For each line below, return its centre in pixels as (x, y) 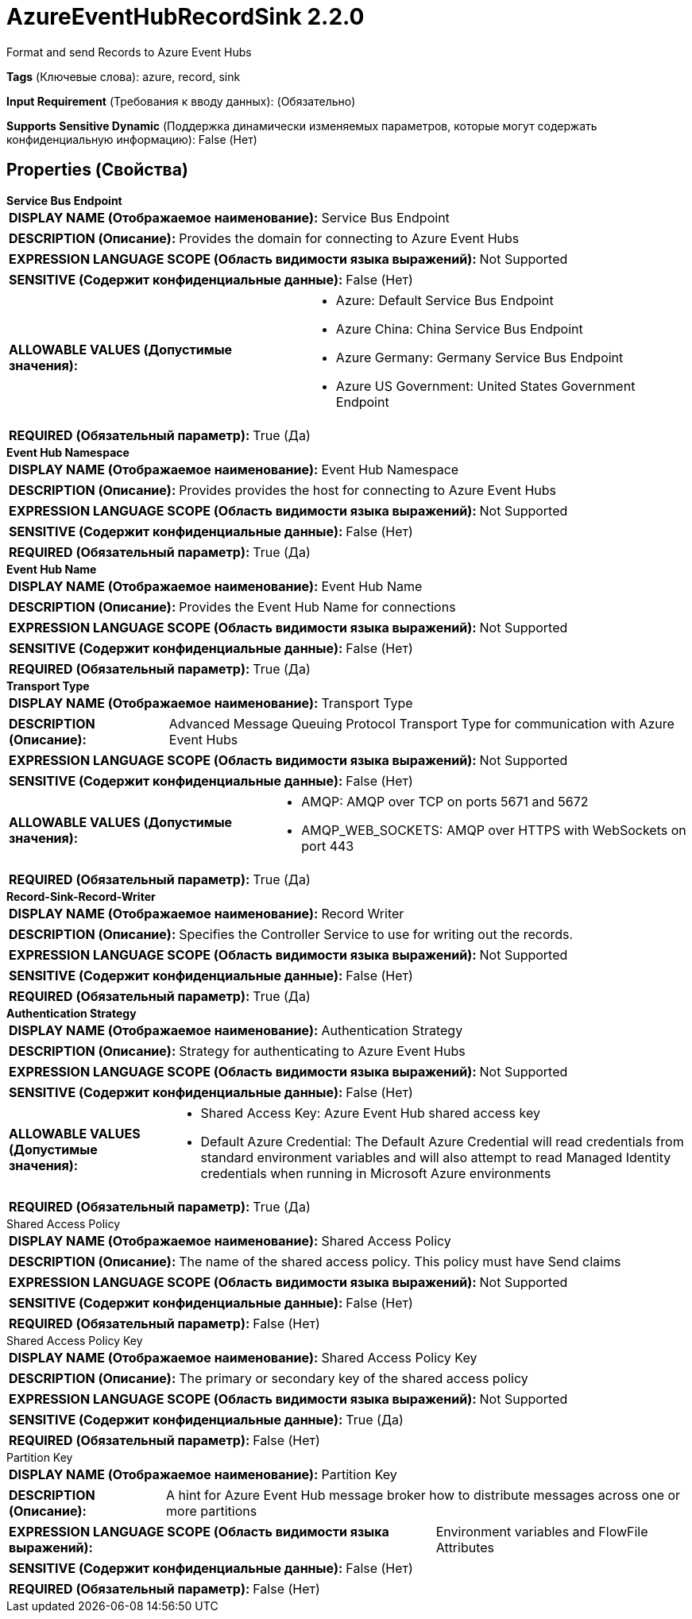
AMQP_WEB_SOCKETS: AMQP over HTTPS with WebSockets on (494, 830)
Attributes (465, 1547)
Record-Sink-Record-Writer (81, 896)
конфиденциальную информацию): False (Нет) (132, 139)
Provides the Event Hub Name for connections (317, 607)
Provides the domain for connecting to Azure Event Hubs (349, 238)
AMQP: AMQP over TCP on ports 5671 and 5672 (445, 801)
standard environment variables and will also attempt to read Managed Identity (436, 1157)
